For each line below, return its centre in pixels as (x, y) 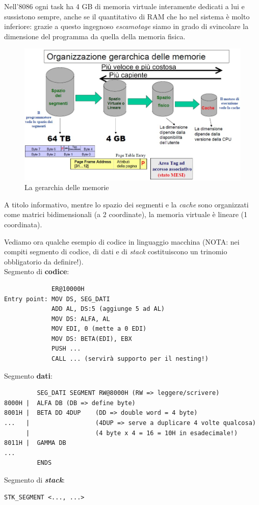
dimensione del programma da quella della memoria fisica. (95, 36)
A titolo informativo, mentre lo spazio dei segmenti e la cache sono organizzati (126, 204)
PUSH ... (66, 349)
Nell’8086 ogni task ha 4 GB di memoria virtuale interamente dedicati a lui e (124, 6)
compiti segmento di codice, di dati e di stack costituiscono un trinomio (116, 251)
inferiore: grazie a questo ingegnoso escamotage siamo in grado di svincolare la (126, 26)
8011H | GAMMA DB (35, 443)
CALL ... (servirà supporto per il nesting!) (130, 359)
